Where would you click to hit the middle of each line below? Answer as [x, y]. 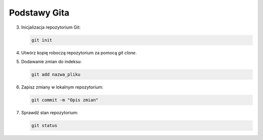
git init [42, 40]
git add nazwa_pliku [56, 74]
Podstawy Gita [39, 13]
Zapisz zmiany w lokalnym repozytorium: [62, 87]
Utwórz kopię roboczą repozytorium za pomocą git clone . [79, 52]
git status [44, 125]
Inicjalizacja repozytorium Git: [51, 27]
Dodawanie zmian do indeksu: [52, 61]
